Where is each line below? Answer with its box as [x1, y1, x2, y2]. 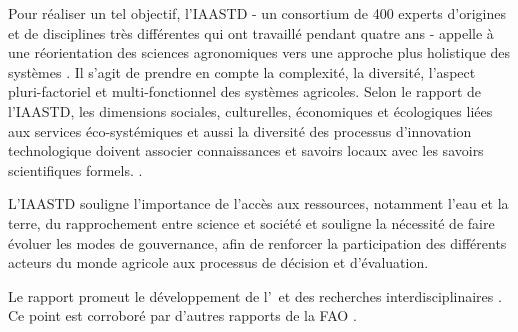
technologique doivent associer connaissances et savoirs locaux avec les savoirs [8, 140, 484, 161]
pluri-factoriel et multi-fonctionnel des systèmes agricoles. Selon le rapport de [8, 81, 482, 102]
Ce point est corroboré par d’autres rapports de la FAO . [8, 305, 357, 326]
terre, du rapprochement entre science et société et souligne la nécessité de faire [8, 212, 495, 233]
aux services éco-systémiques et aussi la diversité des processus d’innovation [8, 120, 472, 141]
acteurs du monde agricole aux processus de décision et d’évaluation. [8, 252, 429, 273]
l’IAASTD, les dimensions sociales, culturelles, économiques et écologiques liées [8, 100, 493, 121]
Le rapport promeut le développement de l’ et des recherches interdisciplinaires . [8, 285, 502, 306]
